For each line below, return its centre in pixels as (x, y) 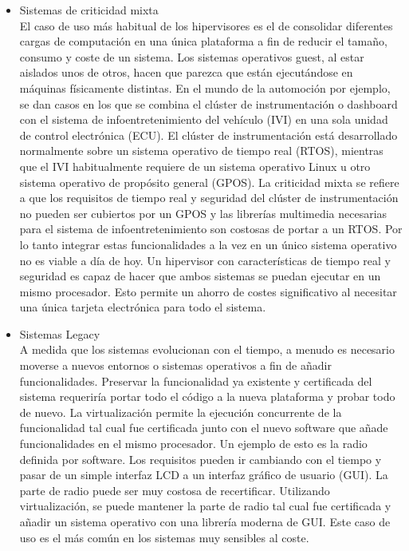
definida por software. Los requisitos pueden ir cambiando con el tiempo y (201, 459)
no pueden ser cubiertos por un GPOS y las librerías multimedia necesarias (203, 213)
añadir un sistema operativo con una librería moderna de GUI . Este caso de (205, 521)
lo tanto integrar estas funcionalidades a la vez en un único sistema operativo (208, 244)
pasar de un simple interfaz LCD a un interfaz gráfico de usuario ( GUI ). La (204, 475)
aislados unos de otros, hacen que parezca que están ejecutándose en (186, 72)
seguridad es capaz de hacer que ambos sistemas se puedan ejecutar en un (200, 276)
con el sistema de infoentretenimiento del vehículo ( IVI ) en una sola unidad (204, 119)
